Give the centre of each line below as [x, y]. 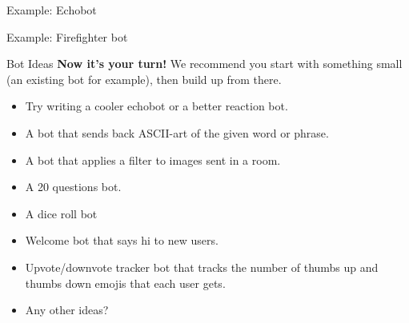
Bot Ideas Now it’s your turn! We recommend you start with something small [204, 64]
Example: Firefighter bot [67, 36]
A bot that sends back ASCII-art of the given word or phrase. [177, 132]
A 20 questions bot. [73, 187]
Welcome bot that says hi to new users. [122, 240]
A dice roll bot [61, 213]
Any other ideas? [67, 310]
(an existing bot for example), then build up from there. [144, 79]
